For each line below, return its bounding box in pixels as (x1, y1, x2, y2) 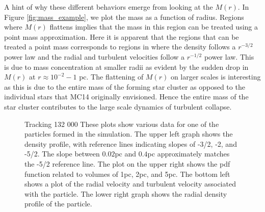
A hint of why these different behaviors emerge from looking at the (4, 2, 213, 12)
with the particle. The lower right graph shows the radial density (24, 188, 227, 199)
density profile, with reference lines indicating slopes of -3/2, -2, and (24, 138, 237, 149)
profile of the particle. (24, 198, 92, 209)
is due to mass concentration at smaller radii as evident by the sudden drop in (4, 61, 249, 72)
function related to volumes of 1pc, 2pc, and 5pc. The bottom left (24, 168, 230, 179)
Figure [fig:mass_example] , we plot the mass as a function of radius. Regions (4, 11, 244, 22)
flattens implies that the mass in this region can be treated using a (49, 21, 258, 32)
